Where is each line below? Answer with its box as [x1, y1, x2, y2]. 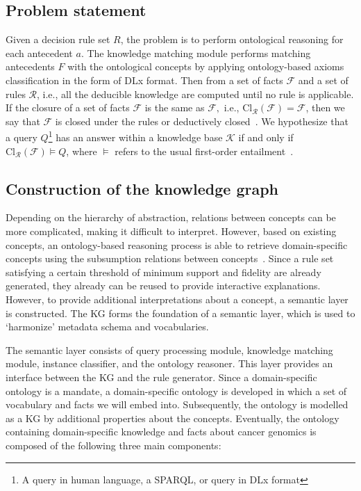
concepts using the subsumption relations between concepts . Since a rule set [6, 251, 334, 266]
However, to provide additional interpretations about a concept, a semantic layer [6, 291, 349, 306]
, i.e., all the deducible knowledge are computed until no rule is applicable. [37, 86, 354, 101]
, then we [305, 100, 345, 115]
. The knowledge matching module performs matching [81, 45, 311, 60]
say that [6, 113, 40, 128]
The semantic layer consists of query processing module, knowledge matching [6, 342, 333, 357]
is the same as [144, 100, 205, 115]
